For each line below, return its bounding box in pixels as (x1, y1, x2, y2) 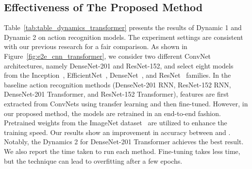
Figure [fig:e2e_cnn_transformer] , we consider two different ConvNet (4, 51, 211, 61)
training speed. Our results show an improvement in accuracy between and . (4, 127, 231, 137)
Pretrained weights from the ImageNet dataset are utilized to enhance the (4, 118, 227, 128)
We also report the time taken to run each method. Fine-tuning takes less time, (4, 146, 240, 156)
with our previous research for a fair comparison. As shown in (4, 41, 187, 51)
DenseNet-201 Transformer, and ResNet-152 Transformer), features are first (4, 89, 229, 99)
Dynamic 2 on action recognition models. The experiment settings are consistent (4, 32, 243, 42)
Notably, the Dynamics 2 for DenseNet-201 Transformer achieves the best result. (4, 136, 244, 147)
